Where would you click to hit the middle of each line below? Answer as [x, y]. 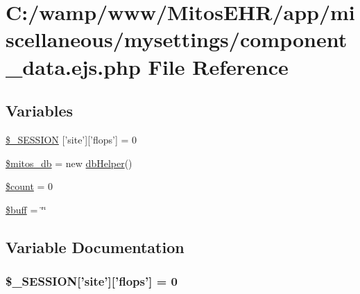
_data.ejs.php [73, 66]
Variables [40, 111]
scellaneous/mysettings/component [177, 39]
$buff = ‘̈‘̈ [26, 209]
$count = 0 [29, 186]
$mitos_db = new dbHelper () [69, 163]
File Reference [218, 66]
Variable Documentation [95, 247]
